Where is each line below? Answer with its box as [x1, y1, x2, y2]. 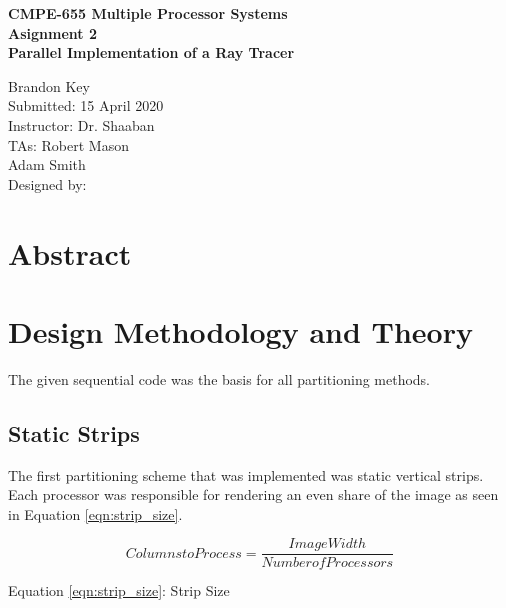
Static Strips [8, 417, 140, 448]
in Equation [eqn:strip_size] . [8, 503, 183, 524]
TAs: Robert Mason [8, 134, 129, 155]
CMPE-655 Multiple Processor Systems [8, 3, 288, 23]
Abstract [8, 232, 132, 273]
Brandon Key [8, 75, 90, 96]
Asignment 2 [8, 22, 97, 43]
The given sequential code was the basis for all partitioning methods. [8, 368, 431, 389]
